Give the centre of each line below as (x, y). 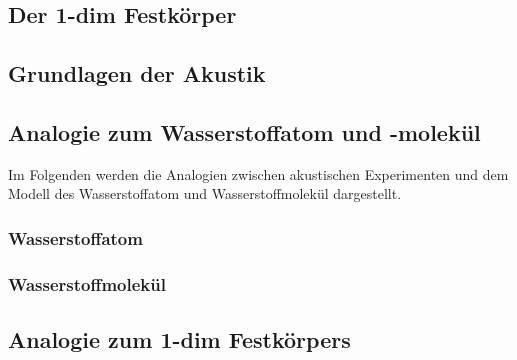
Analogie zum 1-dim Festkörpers (179, 339)
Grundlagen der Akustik (137, 73)
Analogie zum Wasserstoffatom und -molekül (244, 131)
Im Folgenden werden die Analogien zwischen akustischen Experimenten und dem (258, 173)
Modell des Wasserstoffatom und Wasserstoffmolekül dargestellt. (205, 193)
